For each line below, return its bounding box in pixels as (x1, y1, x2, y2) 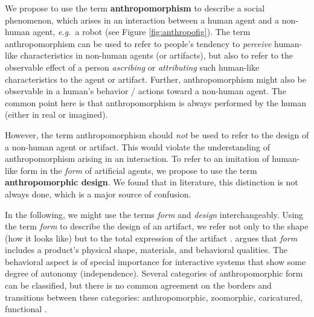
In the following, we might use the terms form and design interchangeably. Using (5, 208, 304, 220)
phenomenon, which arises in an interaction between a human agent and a (5, 13, 280, 26)
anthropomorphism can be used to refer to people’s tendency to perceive (5, 37, 272, 50)
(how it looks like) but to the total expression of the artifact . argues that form (5, 231, 298, 244)
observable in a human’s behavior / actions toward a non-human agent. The (5, 85, 286, 97)
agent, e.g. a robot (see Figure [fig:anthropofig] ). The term (33, 25, 251, 38)
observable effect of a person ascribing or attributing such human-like (5, 60, 260, 73)
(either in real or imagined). (5, 108, 108, 121)
